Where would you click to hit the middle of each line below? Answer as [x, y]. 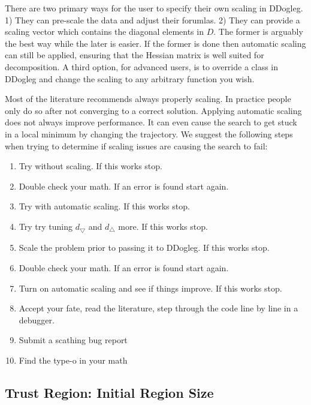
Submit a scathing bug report [73, 340]
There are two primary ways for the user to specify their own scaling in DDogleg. [154, 8]
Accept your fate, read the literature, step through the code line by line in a [158, 308]
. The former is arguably [258, 31]
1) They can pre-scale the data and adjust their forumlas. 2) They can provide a [153, 19]
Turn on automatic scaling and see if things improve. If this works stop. [150, 288]
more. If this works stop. [163, 226]
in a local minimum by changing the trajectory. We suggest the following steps [149, 133]
